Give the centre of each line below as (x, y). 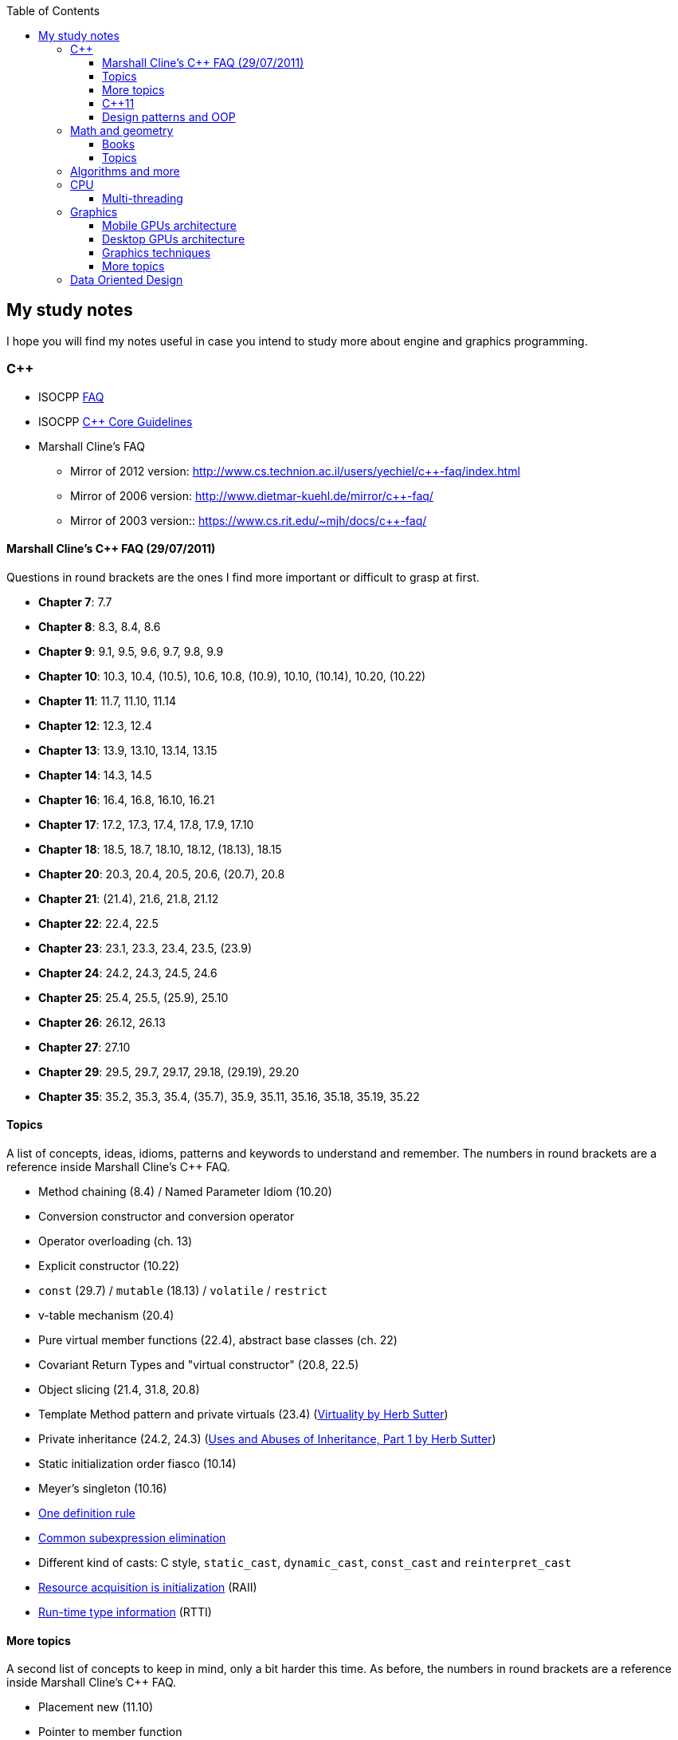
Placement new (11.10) (96, 1707)
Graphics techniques (157, 253)
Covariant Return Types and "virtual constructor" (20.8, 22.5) (199, 1365)
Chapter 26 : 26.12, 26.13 (102, 1022)
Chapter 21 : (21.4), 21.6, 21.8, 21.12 (129, 898)
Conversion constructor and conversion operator (167, 1217)
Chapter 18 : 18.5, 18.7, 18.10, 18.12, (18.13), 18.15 (160, 849)
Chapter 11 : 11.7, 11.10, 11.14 (108, 700)
